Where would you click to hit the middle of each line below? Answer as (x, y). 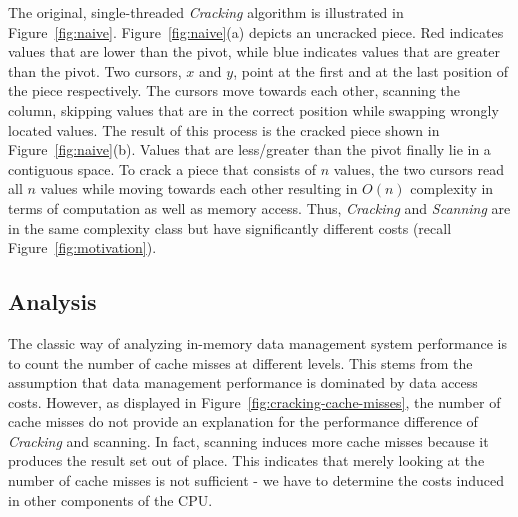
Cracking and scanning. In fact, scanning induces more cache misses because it (248, 440)
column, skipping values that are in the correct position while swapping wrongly (253, 109)
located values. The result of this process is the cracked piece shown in (224, 129)
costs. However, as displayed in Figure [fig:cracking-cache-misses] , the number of (254, 401)
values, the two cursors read (418, 168)
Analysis (52, 301)
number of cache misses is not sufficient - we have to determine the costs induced (256, 480)
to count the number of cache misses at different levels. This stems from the (240, 362)
